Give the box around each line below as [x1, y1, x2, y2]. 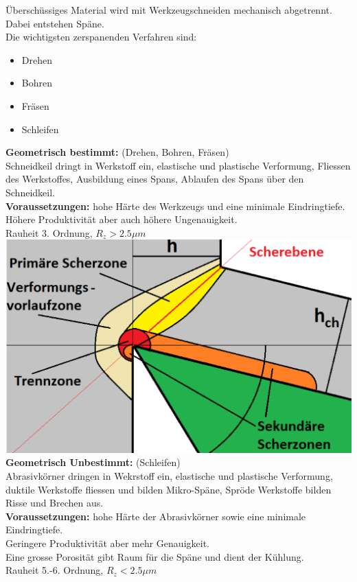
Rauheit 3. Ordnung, [5, 225, 93, 240]
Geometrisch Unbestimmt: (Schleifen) [5, 455, 181, 469]
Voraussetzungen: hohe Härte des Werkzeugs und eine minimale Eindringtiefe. [5, 198, 345, 213]
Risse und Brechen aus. [5, 496, 104, 510]
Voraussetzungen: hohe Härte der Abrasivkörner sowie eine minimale [5, 509, 306, 523]
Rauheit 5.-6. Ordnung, [5, 563, 104, 577]
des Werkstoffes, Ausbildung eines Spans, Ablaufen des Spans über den [5, 172, 304, 186]
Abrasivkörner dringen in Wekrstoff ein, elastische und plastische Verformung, [5, 469, 333, 483]
